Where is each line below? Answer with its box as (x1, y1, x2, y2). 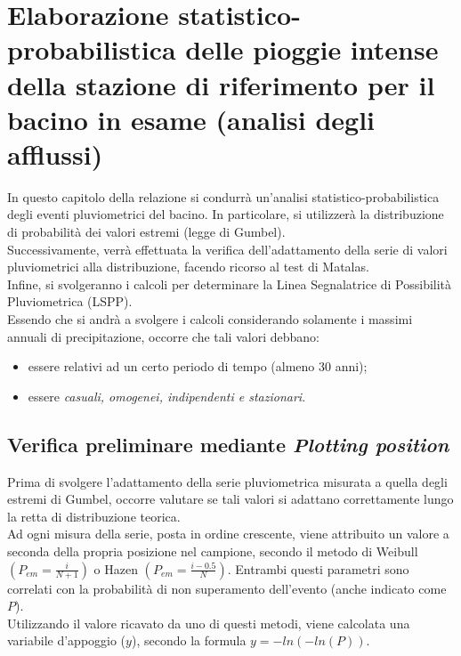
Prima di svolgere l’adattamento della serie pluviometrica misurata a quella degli (7, 472, 448, 490)
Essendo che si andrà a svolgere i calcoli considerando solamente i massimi (7, 310, 413, 328)
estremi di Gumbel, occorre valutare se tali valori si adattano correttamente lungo (7, 490, 454, 508)
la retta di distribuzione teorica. (7, 506, 181, 525)
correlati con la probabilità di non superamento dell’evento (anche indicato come (7, 579, 447, 597)
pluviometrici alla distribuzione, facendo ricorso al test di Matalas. (7, 257, 369, 276)
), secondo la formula (131, 631, 247, 650)
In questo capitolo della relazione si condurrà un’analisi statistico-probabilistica (7, 187, 440, 206)
